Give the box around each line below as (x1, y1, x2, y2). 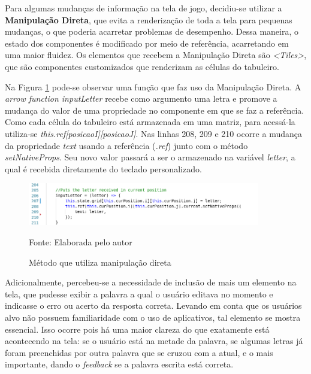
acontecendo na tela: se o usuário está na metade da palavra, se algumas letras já (5, 335, 303, 347)
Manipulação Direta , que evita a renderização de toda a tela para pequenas (5, 13, 292, 26)
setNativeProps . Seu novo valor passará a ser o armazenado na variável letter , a (5, 151, 295, 163)
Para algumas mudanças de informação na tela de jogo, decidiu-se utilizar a (5, 2, 282, 14)
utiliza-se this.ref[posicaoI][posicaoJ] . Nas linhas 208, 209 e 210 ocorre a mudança (5, 127, 302, 139)
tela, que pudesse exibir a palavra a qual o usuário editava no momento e (5, 287, 273, 300)
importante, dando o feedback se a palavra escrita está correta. (5, 358, 234, 370)
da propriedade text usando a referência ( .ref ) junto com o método (5, 139, 248, 151)
